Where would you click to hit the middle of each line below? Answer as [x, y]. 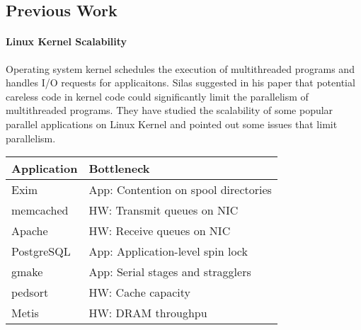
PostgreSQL [41, 251]
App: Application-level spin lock [168, 251]
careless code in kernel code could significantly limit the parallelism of [157, 96]
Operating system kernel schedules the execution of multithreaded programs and [180, 68]
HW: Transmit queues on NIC [164, 210]
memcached [40, 210]
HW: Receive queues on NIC [160, 231]
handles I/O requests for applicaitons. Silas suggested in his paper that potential [180, 82]
